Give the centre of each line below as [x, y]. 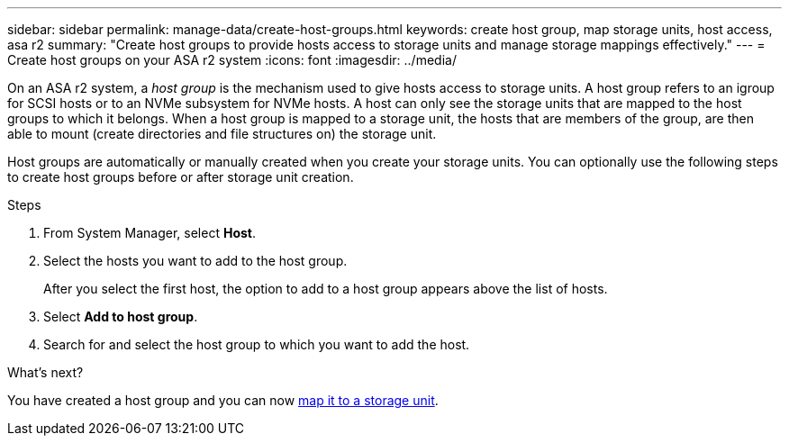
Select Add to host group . [121, 316]
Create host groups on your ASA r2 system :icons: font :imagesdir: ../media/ [232, 60]
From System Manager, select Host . [150, 233]
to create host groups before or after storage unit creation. [181, 177]
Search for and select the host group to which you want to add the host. [257, 344]
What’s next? [45, 372]
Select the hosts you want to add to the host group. [195, 261]
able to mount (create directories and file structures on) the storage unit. [222, 134]
